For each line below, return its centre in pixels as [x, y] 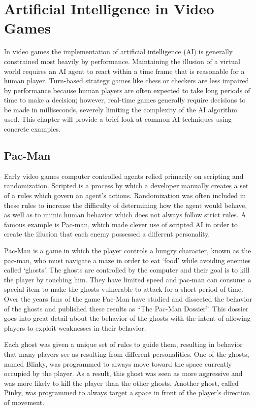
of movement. [24, 402]
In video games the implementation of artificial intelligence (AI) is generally [118, 51]
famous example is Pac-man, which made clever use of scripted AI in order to [121, 224]
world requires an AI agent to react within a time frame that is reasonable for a [124, 71]
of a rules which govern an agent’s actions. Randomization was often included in [125, 195]
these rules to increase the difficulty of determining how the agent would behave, [126, 205]
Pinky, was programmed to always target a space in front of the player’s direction [127, 392]
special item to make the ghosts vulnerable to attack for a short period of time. [124, 289]
